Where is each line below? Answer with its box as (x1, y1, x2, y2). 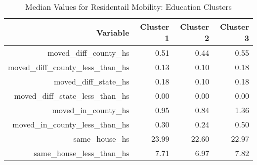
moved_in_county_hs (52, 104, 129, 116)
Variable (96, 26, 129, 38)
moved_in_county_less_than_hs (12, 119, 129, 130)
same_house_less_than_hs (34, 147, 129, 159)
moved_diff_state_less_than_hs (14, 90, 129, 101)
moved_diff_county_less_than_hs (8, 61, 129, 73)
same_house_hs (73, 133, 129, 144)
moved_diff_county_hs (47, 47, 129, 58)
